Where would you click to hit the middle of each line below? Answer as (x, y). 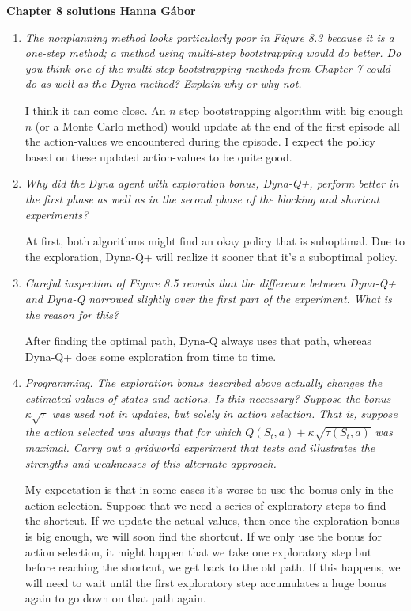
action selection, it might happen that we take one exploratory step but (198, 551)
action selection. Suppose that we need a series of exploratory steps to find (205, 505)
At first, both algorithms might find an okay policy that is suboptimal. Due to (215, 241)
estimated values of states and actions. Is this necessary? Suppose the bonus (208, 398)
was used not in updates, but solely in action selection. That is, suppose (224, 414)
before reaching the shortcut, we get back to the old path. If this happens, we (213, 567)
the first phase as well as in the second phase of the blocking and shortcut (202, 198)
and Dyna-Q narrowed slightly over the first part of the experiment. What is (208, 298)
